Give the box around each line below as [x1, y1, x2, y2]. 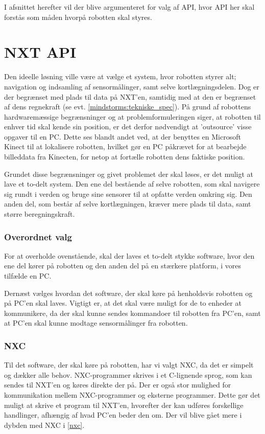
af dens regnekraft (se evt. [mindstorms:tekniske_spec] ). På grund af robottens [4, 101, 251, 112]
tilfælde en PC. [4, 270, 52, 281]
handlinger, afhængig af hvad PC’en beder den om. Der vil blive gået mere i [4, 409, 242, 420]
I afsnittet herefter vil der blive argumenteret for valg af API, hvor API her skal [4, 2, 255, 12]
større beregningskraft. [4, 209, 75, 219]
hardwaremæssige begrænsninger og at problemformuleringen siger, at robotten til [4, 111, 261, 122]
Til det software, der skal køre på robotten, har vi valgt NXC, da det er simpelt [4, 359, 254, 370]
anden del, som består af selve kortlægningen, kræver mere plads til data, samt [4, 198, 251, 209]
